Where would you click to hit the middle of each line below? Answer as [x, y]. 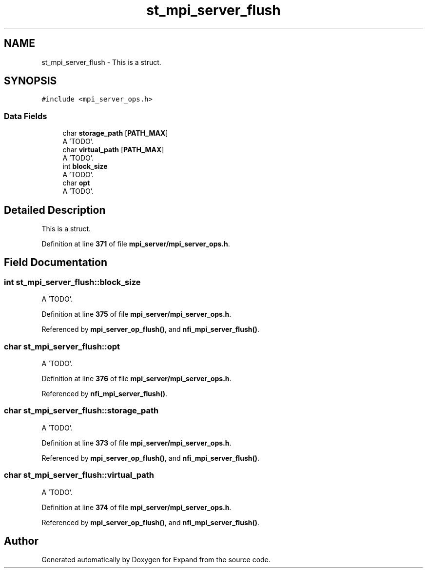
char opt [76, 183]
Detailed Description [55, 210]
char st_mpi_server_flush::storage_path [81, 411]
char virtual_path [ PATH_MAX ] [113, 150]
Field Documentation [56, 263]
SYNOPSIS [30, 81]
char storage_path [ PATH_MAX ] [115, 133]
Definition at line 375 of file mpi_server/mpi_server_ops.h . [136, 314]
